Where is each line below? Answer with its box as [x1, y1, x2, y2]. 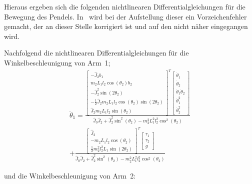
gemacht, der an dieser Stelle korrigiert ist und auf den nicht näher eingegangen [4, 21, 248, 31]
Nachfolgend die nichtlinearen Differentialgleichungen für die [4, 47, 189, 58]
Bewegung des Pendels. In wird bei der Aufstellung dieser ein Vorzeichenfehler [4, 11, 247, 21]
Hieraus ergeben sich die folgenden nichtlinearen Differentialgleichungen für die [4, 1, 245, 11]
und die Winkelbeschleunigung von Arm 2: [4, 170, 136, 180]
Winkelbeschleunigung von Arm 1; [4, 57, 110, 67]
